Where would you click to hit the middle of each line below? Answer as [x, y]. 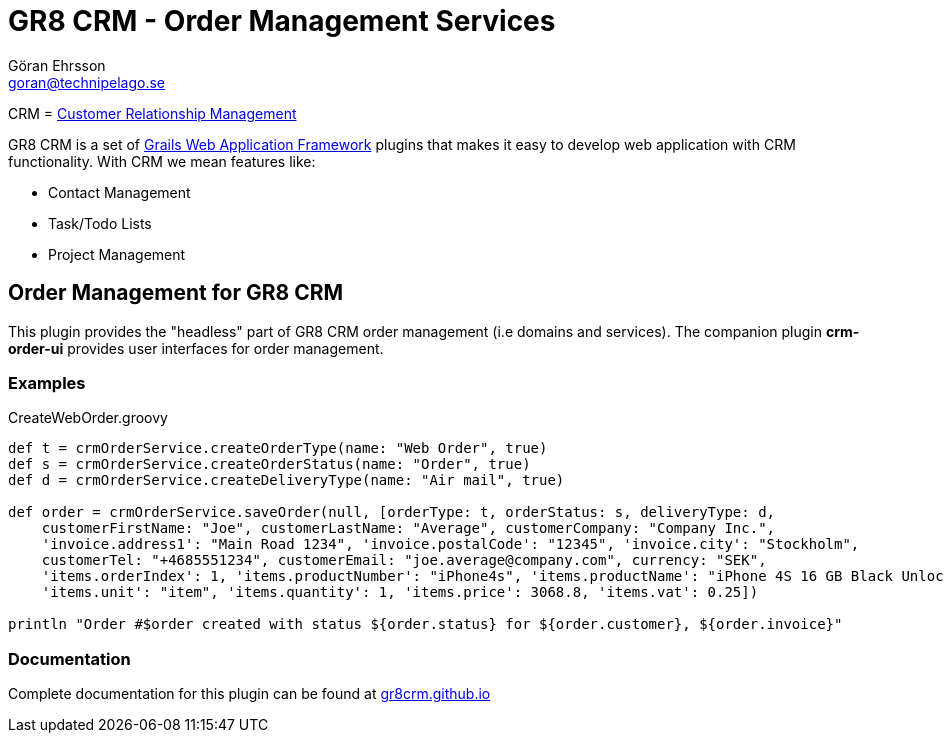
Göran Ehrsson [57, 65]
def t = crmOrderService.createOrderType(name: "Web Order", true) [278, 448]
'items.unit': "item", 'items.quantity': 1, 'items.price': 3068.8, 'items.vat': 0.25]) [400, 592]
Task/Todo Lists [100, 223]
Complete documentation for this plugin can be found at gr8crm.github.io [249, 694]
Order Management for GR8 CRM [176, 293]
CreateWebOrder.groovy [88, 418]
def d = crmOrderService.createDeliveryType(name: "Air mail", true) [286, 480]
